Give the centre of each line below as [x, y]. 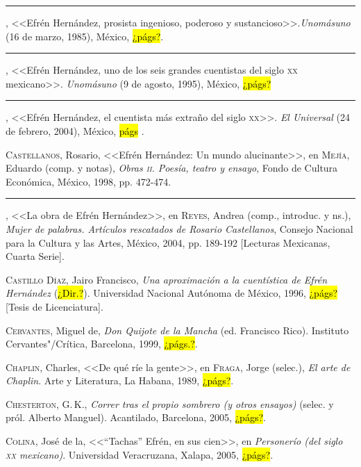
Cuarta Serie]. [35, 256]
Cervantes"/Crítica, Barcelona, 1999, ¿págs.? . [102, 344]
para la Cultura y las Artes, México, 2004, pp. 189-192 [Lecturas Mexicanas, [168, 242]
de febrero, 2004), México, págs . [75, 130]
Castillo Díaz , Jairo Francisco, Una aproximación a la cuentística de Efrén [167, 279]
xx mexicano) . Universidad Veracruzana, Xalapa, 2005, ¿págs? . [140, 454]
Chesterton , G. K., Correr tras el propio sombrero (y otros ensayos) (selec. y [170, 403]
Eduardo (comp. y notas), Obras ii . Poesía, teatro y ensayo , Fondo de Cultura [172, 168]
